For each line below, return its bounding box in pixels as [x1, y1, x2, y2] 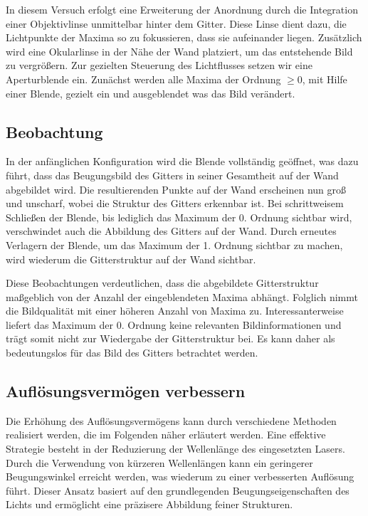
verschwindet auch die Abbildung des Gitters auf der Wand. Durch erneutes [6, 223, 337, 238]
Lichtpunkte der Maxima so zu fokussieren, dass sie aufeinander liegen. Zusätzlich [6, 30, 362, 45]
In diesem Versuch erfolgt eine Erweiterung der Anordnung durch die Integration [6, 2, 358, 16]
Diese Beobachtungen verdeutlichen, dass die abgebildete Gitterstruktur [6, 275, 319, 290]
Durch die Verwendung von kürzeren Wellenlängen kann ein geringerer [6, 455, 313, 470]
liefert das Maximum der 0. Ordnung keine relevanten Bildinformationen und [6, 317, 342, 332]
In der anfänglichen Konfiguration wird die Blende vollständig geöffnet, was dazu [6, 154, 359, 169]
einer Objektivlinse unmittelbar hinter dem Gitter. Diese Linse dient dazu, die [6, 16, 347, 31]
